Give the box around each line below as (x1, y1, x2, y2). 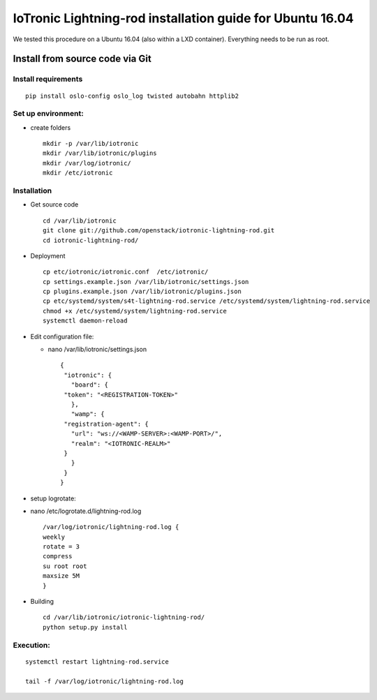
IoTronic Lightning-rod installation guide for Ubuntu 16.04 (13, 10, 354, 26)
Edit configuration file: (30, 332, 94, 341)
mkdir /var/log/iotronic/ (43, 159, 132, 167)
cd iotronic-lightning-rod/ (43, 236, 139, 244)
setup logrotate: (30, 494, 76, 502)
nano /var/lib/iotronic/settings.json (47, 345, 147, 354)
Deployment (30, 251, 66, 260)
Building (30, 597, 54, 606)
